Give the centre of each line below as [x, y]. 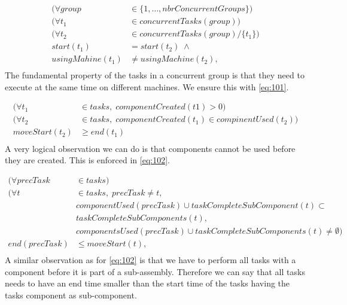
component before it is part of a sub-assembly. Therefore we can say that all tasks [155, 271]
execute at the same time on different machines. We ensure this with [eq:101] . [147, 86]
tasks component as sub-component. [71, 295]
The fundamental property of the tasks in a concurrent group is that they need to [155, 75]
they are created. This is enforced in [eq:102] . [88, 160]
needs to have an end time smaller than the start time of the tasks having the [147, 283]
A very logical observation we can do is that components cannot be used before [150, 148]
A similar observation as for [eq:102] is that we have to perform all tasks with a [150, 259]
